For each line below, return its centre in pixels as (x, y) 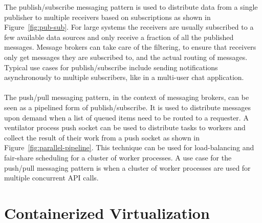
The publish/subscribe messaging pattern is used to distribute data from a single (131, 7)
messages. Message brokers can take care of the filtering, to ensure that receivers (130, 47)
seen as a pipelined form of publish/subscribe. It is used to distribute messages (128, 107)
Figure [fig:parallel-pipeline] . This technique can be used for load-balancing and (129, 147)
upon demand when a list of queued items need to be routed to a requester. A (126, 117)
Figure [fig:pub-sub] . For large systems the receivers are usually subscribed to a (129, 27)
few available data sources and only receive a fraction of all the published (119, 37)
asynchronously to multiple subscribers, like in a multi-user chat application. (124, 77)
